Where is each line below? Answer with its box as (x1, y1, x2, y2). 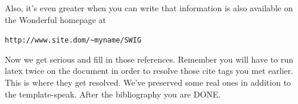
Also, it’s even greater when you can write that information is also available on (5, 2, 293, 14)
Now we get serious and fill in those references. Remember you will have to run (5, 53, 294, 65)
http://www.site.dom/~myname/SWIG (5, 36, 142, 45)
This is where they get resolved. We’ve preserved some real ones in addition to (5, 76, 291, 89)
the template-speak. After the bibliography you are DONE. (5, 87, 221, 100)
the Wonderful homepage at (5, 13, 107, 25)
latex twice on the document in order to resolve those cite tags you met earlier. (5, 64, 294, 77)
